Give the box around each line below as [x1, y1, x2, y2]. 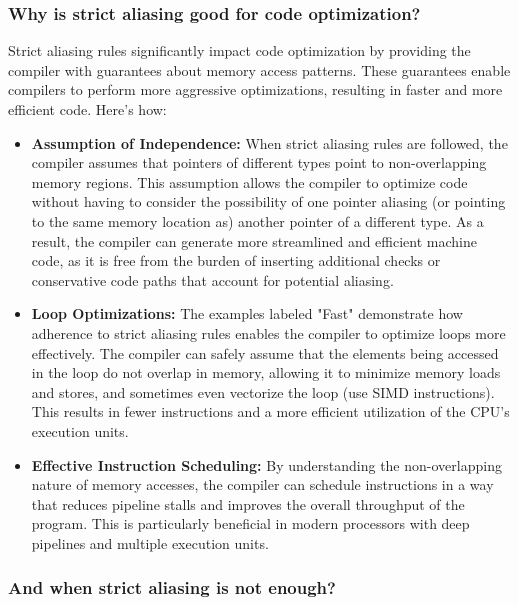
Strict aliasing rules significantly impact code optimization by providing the [8, 40, 471, 61]
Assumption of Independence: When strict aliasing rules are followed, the [31, 132, 508, 153]
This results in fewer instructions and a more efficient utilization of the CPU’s [31, 401, 510, 422]
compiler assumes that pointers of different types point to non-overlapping [31, 152, 487, 173]
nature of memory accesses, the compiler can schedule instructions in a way [31, 474, 494, 495]
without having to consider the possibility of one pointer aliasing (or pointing [31, 191, 506, 212]
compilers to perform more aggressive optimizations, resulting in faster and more [8, 79, 503, 100]
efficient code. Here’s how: [8, 99, 167, 119]
